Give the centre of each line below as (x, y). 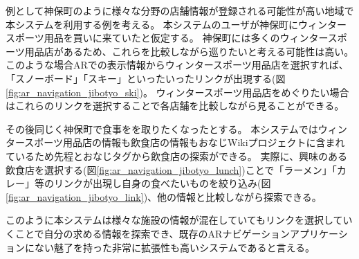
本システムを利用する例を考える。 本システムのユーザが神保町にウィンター (176, 24)
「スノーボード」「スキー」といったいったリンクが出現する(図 (146, 78)
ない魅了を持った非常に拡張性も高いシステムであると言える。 (175, 247)
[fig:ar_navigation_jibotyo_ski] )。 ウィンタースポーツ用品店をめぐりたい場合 (177, 92)
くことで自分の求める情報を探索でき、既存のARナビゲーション (148, 233)
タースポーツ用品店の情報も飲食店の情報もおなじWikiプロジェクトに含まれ (175, 142)
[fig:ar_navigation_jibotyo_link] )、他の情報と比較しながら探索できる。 (164, 196)
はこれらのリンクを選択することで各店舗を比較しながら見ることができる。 (175, 106)
